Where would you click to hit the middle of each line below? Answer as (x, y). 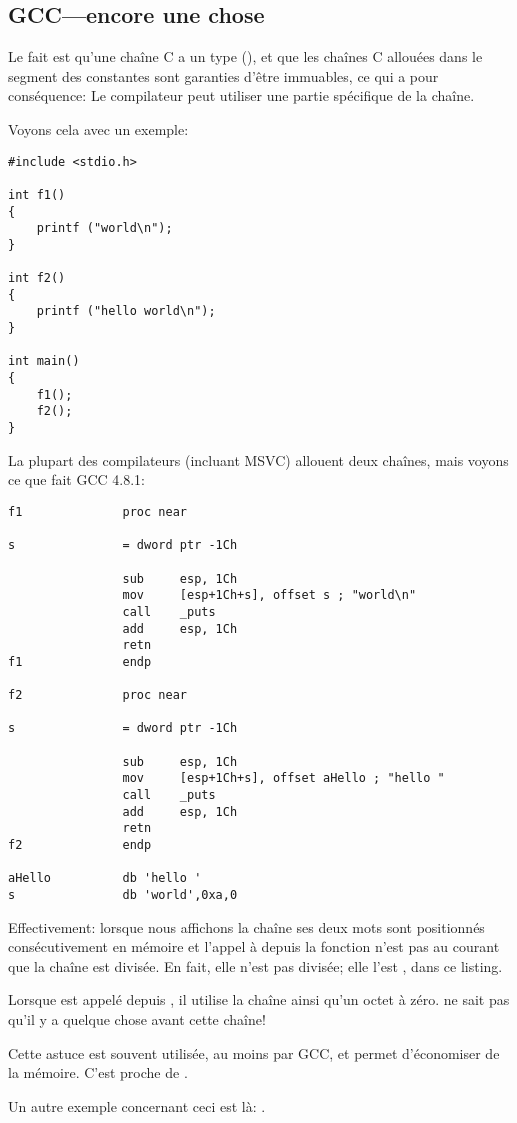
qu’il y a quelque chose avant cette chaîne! (137, 1019)
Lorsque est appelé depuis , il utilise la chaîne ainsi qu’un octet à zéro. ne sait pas (259, 999)
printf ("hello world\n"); (126, 311)
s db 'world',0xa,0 (123, 895)
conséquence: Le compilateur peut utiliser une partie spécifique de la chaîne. (241, 95)
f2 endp (80, 845)
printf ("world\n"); (104, 228)
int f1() (37, 194)
